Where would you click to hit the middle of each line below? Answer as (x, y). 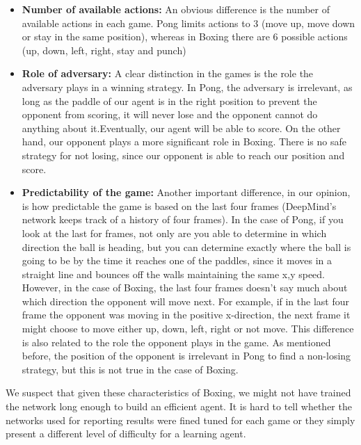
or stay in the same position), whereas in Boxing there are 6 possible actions (185, 37)
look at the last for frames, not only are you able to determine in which (174, 233)
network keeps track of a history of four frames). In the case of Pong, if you (183, 219)
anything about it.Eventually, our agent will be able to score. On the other (181, 128)
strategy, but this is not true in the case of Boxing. (130, 369)
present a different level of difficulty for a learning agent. (126, 434)
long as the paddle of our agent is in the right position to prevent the (169, 100)
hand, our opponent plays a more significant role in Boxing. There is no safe (184, 141)
